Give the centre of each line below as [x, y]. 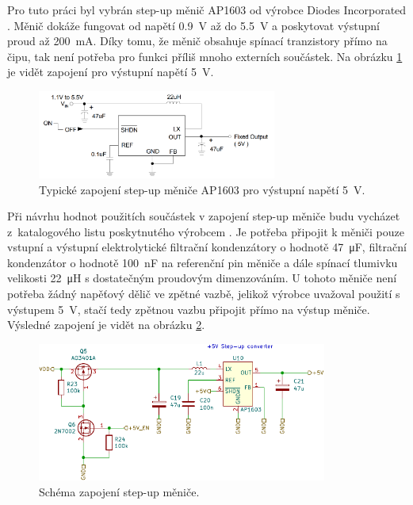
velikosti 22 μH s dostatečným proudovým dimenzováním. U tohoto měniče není [202, 278]
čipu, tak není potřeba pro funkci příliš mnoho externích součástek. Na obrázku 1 [205, 56]
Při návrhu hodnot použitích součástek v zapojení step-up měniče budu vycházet [204, 216]
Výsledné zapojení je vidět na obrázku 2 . [106, 325]
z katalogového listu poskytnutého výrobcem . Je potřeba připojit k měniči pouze [206, 231]
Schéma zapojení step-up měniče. [119, 491]
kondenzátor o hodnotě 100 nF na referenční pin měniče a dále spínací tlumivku [203, 262]
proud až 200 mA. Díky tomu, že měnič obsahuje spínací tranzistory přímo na [197, 41]
